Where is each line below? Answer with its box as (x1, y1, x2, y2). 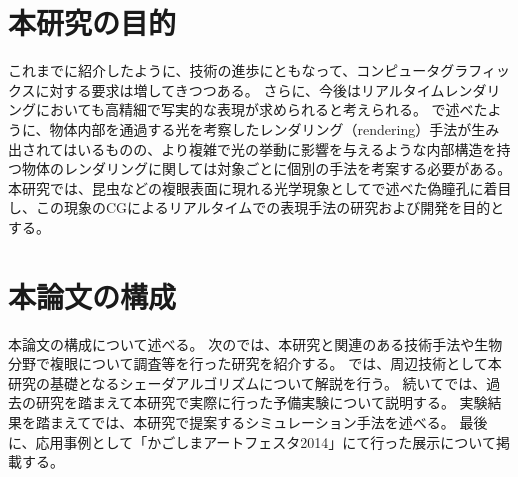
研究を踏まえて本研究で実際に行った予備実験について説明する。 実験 (35, 392, 488, 413)
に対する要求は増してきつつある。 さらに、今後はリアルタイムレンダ (35, 79, 487, 100)
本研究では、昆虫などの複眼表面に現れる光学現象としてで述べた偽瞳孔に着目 (8, 177, 512, 198)
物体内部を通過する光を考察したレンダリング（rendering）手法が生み (49, 118, 500, 139)
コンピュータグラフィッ (356, 60, 510, 81)
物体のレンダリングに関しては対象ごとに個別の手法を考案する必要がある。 (21, 158, 512, 179)
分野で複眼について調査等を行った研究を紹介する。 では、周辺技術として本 (8, 353, 502, 374)
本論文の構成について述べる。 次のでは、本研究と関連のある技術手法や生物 (8, 333, 503, 354)
